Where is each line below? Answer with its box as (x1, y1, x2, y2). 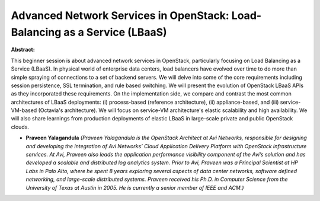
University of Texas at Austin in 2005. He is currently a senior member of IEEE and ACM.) (25, 184, 244, 191)
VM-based (11, 107, 37, 114)
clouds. (11, 123, 30, 130)
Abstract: (11, 46, 35, 53)
